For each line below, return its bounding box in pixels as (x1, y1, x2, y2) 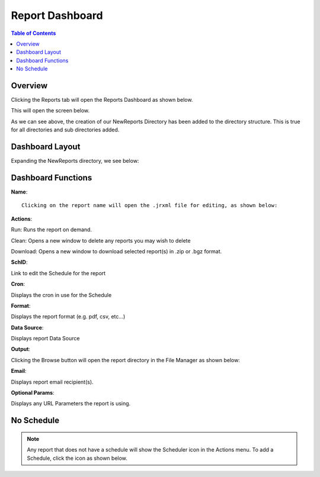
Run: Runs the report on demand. (11, 226, 92, 233)
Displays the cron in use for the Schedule (11, 291, 112, 298)
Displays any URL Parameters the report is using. (11, 400, 131, 407)
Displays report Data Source (11, 335, 80, 342)
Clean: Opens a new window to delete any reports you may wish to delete (11, 237, 191, 244)
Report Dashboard (11, 9, 103, 22)
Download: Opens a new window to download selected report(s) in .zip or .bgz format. (11, 247, 222, 254)
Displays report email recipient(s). (11, 378, 94, 385)
